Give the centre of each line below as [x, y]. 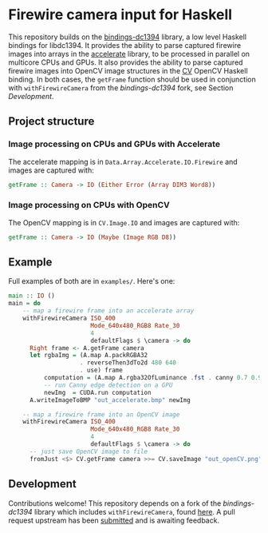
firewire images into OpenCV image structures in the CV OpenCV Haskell [128, 70]
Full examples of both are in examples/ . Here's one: [92, 281]
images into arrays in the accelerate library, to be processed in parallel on [129, 54]
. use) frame [101, 370]
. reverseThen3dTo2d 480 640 [128, 363]
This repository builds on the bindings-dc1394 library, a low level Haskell [128, 37]
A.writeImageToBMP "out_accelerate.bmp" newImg [110, 400]
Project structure [51, 121]
